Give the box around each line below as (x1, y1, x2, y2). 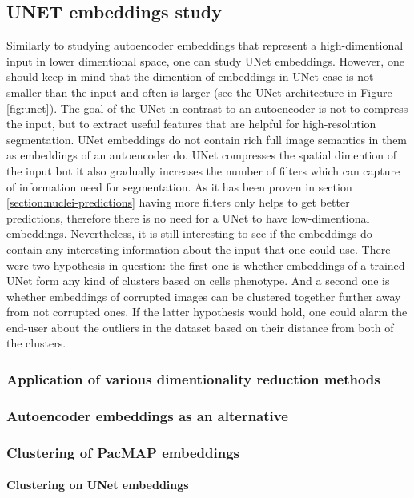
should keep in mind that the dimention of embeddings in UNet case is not (6, 68, 374, 85)
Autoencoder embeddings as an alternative (6, 405, 288, 425)
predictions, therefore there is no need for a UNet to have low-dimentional (6, 209, 370, 226)
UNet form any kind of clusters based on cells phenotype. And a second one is (6, 272, 390, 289)
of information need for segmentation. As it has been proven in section (6, 178, 352, 195)
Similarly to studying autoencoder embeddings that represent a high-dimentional (6, 37, 404, 54)
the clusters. (6, 335, 66, 351)
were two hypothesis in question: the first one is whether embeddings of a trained (6, 256, 405, 273)
